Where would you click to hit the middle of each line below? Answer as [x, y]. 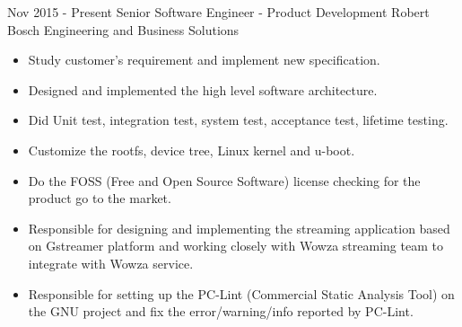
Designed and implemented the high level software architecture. [203, 89]
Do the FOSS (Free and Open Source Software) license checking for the [224, 180]
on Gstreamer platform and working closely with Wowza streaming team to [235, 246]
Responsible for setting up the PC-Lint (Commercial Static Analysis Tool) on [241, 293]
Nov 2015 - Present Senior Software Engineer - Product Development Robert [218, 12]
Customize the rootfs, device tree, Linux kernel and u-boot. [192, 150]
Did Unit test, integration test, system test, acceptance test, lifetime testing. [238, 120]
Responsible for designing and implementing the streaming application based [239, 228]
